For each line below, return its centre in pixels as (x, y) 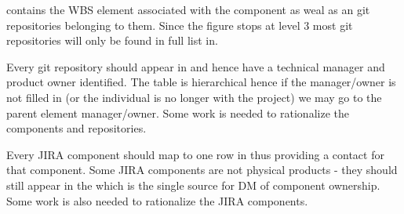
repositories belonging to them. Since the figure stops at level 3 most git (180, 25)
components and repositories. (76, 128)
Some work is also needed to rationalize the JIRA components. (157, 200)
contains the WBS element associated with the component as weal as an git (188, 9)
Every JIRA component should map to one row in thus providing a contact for (195, 154)
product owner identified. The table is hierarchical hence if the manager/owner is (201, 82)
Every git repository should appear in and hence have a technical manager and (196, 66)
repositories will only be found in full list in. (112, 40)
